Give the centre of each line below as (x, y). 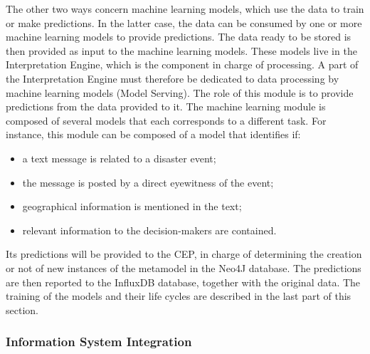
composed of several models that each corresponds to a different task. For (166, 120)
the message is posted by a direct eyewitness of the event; (148, 182)
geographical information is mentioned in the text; (132, 206)
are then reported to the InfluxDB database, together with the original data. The (183, 282)
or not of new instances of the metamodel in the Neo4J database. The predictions (184, 267)
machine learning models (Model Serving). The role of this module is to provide (180, 92)
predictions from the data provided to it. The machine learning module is (166, 106)
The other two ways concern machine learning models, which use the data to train (185, 9)
